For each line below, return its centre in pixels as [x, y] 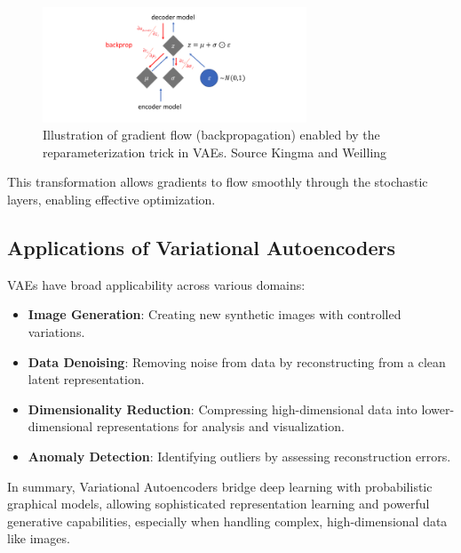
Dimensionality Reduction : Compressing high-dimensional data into [223, 409]
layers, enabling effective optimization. [111, 199]
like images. [39, 538]
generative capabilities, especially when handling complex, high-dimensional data [227, 521]
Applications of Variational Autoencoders [202, 247]
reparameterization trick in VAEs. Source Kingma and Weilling [215, 152]
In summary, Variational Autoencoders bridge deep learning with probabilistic [220, 486]
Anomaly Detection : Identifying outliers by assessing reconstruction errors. [239, 456]
